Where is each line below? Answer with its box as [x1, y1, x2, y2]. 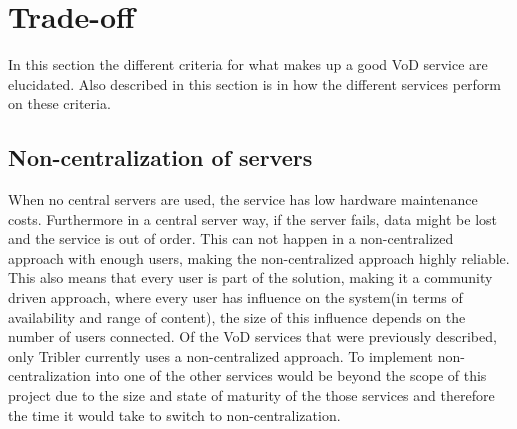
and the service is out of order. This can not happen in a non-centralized [8, 228, 454, 249]
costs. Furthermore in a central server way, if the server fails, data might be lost [8, 208, 497, 229]
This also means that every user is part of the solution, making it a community [8, 267, 493, 288]
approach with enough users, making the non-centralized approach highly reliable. [8, 247, 510, 268]
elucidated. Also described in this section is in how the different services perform [8, 73, 502, 94]
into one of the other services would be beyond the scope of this [95, 365, 487, 386]
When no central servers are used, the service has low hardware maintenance [8, 189, 478, 210]
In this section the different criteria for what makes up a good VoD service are [8, 54, 488, 75]
